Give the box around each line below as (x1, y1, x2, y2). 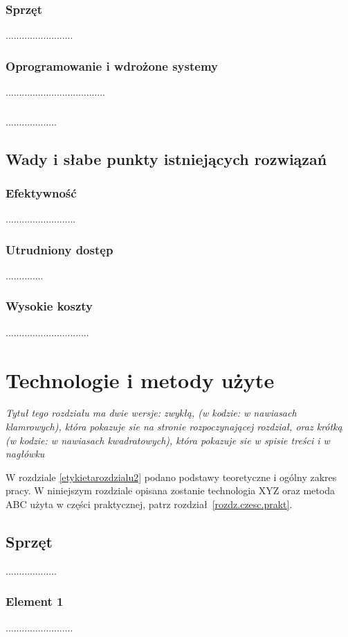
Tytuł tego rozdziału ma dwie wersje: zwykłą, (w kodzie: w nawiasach (6, 405, 297, 420)
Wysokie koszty (6, 297, 93, 315)
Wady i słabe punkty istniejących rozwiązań (6, 148, 327, 169)
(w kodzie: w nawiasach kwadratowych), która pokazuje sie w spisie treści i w (6, 433, 330, 447)
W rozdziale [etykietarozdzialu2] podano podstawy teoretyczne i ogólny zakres (6, 469, 337, 484)
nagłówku (6, 446, 45, 461)
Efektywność (6, 184, 77, 201)
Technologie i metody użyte (6, 365, 275, 394)
